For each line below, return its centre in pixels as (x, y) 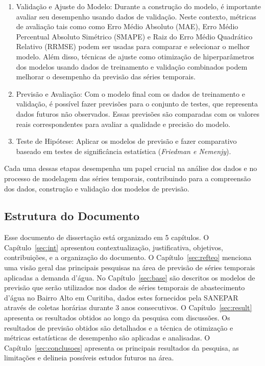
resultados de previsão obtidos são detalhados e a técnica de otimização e (119, 327)
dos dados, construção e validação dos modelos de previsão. (97, 188)
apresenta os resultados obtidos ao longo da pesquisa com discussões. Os (117, 318)
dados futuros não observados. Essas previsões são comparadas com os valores (138, 113)
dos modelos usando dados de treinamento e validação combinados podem (132, 66)
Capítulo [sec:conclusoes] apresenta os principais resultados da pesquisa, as (122, 347)
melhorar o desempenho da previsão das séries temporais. (106, 77)
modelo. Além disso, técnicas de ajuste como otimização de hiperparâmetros (135, 56)
